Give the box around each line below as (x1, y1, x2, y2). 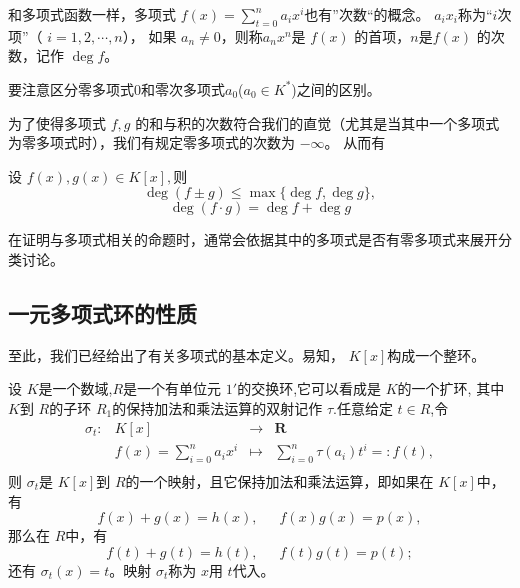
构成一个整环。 (387, 344, 486, 365)
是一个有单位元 (123, 378, 222, 399)
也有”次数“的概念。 (304, 4, 430, 24)
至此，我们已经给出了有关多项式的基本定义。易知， (8, 344, 344, 365)
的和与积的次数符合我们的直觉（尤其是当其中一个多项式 (135, 112, 500, 133)
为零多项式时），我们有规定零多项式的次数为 (8, 132, 295, 153)
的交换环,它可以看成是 (237, 378, 382, 399)
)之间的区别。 (291, 78, 381, 99)
